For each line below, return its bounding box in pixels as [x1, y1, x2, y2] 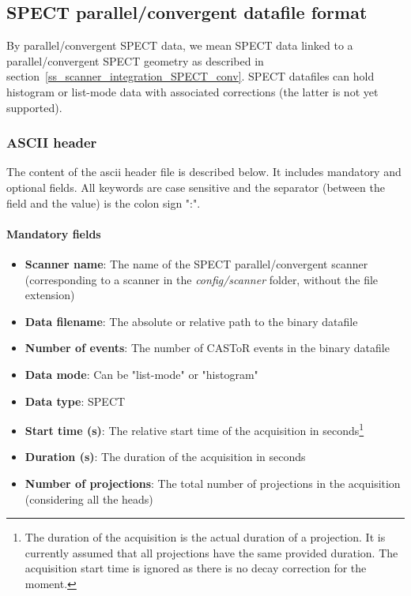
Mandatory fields [6, 225, 101, 242]
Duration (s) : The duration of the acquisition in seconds [25, 448, 306, 465]
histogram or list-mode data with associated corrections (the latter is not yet [6, 83, 379, 99]
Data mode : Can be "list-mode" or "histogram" [25, 365, 258, 382]
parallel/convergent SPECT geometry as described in [6, 52, 264, 69]
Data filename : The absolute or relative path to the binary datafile [25, 313, 358, 329]
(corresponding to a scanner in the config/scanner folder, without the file [25, 271, 379, 287]
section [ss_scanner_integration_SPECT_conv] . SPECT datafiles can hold [6, 68, 375, 84]
